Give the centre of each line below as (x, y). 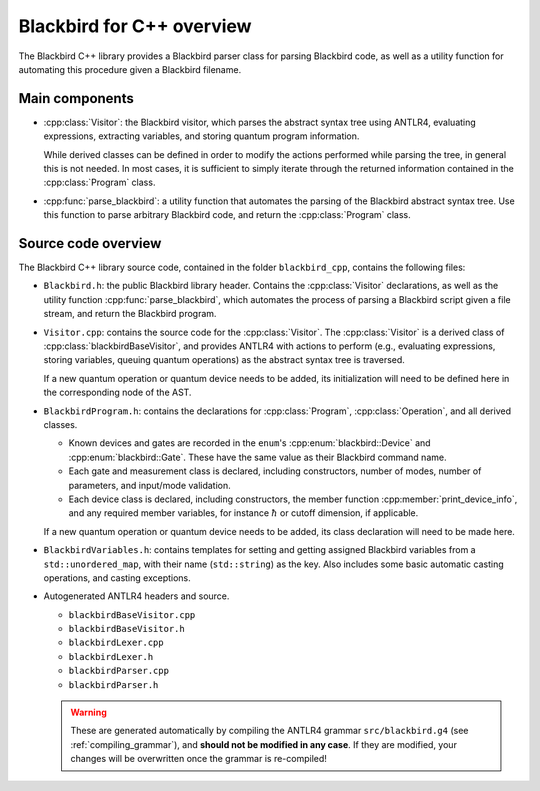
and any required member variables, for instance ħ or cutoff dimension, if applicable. (243, 513)
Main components (76, 98)
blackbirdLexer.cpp (116, 643)
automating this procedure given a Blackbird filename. (130, 69)
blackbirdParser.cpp (119, 671)
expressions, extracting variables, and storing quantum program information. (201, 136)
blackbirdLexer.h (111, 656)
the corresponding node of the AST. (117, 392)
